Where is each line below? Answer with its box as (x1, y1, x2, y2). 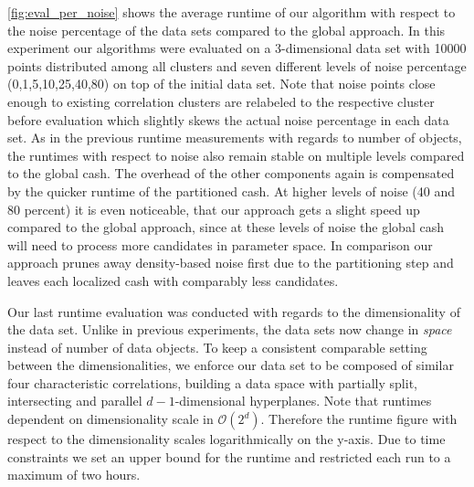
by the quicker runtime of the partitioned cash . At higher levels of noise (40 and (7, 181, 456, 200)
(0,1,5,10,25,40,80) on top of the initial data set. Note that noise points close (7, 74, 436, 93)
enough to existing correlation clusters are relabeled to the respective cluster (7, 91, 435, 111)
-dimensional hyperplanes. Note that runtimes (174, 391, 432, 410)
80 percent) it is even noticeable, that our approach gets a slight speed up (7, 199, 420, 218)
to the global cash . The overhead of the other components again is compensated (7, 164, 455, 183)
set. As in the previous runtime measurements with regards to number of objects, (7, 128, 462, 147)
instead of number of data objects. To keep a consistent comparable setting (7, 337, 427, 356)
